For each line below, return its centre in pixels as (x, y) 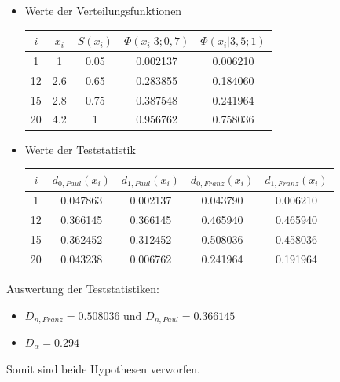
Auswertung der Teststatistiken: (83, 288)
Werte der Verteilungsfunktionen (103, 10)
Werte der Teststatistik (80, 149)
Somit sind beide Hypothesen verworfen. (103, 368)
